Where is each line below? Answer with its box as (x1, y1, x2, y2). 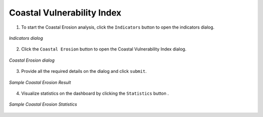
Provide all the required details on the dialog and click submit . (21, 68, 147, 74)
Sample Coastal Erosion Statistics (9, 101, 77, 107)
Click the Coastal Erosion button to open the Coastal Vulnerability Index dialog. (21, 46, 187, 52)
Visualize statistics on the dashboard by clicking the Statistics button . (21, 90, 169, 96)
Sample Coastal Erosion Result (9, 79, 71, 85)
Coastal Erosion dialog (9, 57, 55, 63)
